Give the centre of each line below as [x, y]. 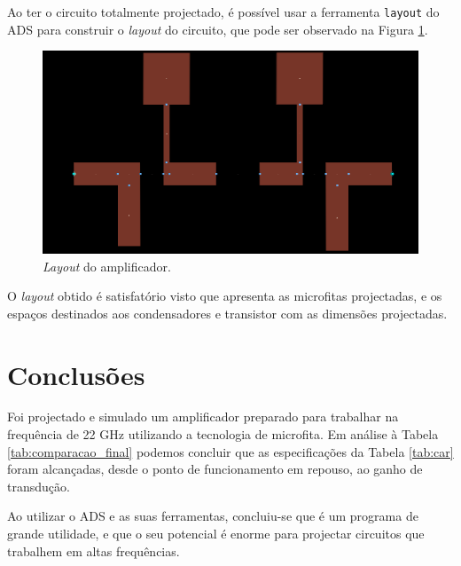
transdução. [39, 486]
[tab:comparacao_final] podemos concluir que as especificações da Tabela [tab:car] [230, 451]
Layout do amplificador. [107, 266]
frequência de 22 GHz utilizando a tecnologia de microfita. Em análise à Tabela [223, 434]
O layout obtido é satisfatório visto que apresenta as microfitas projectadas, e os [225, 296]
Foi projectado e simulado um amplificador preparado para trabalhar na [203, 417]
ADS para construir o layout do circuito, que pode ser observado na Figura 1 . [218, 29]
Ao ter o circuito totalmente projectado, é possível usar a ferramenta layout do [223, 12]
